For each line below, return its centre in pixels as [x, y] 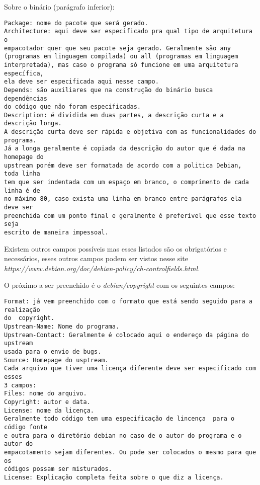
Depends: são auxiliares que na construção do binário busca [109, 90]
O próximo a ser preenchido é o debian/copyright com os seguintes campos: [119, 285]
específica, [24, 73]
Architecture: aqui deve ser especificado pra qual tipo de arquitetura [128, 31]
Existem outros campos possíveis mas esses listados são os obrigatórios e [115, 248]
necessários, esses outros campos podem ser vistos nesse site [96, 258]
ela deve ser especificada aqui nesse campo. [81, 82]
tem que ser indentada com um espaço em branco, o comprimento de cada [126, 182]
